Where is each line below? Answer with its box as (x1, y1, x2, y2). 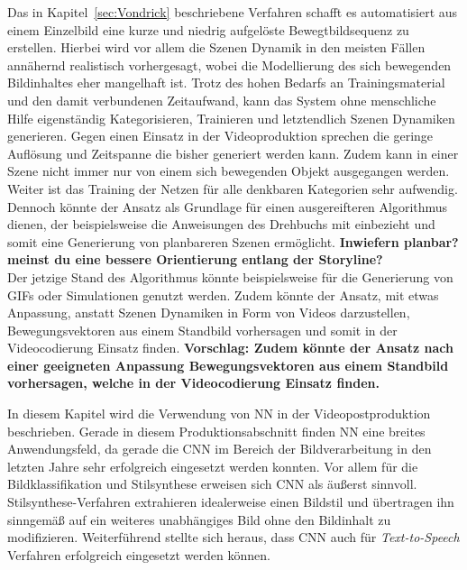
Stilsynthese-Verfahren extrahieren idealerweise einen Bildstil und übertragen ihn (7, 492, 454, 511)
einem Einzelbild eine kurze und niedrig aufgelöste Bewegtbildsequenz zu (7, 20, 409, 39)
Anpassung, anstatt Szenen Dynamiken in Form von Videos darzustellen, (7, 303, 410, 322)
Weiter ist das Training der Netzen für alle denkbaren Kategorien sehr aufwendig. (7, 179, 458, 198)
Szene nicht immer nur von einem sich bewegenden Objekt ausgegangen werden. (7, 161, 450, 180)
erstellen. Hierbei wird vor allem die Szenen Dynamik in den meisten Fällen (7, 38, 426, 57)
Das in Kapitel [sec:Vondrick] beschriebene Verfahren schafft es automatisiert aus (7, 3, 458, 21)
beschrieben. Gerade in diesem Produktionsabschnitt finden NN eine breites (7, 421, 426, 440)
